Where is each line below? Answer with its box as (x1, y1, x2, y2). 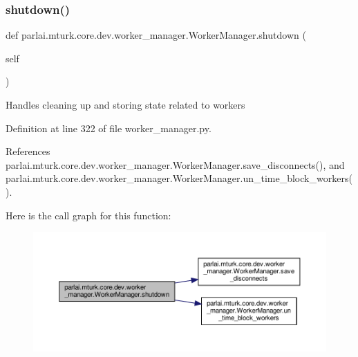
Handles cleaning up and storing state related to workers (6, 98, 245, 111)
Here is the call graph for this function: (6, 208, 171, 222)
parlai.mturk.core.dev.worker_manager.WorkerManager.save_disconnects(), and (6, 157, 345, 172)
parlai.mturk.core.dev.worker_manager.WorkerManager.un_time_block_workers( (6, 171, 352, 185)
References (6, 144, 50, 158)
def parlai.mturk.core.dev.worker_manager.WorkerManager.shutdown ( (6, 28, 306, 42)
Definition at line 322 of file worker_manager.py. (6, 120, 211, 135)
